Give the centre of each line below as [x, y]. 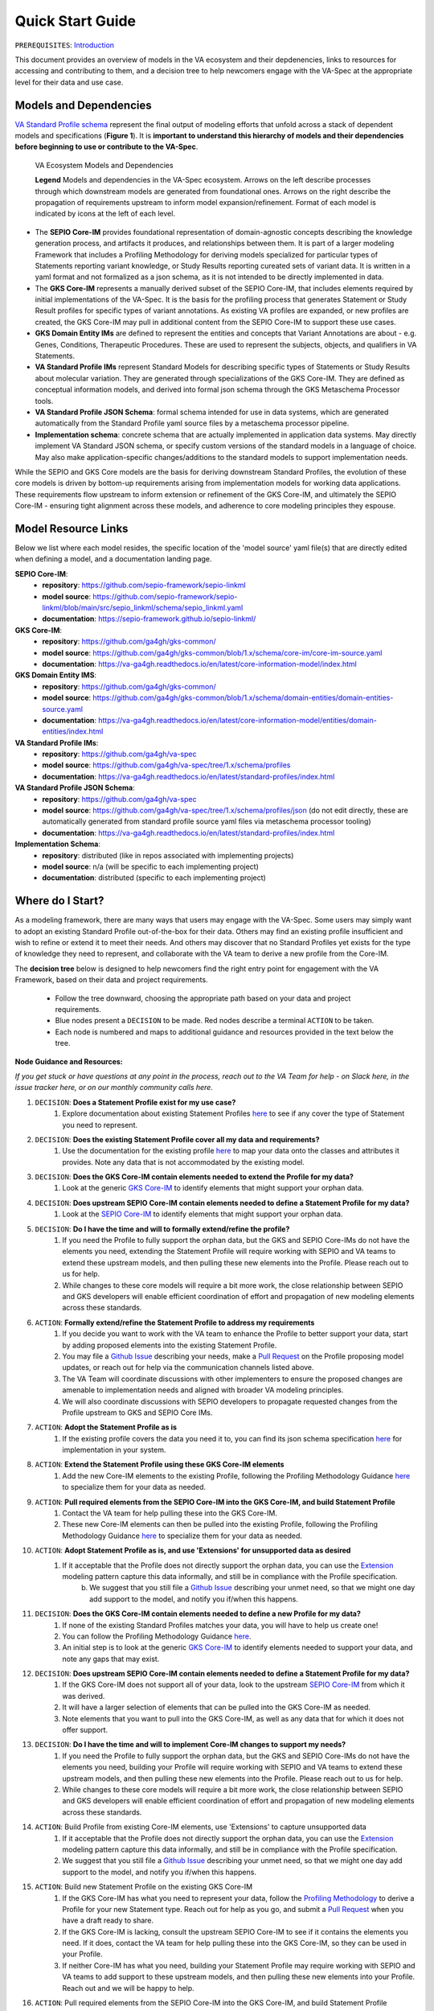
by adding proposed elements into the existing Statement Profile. [170, 1345]
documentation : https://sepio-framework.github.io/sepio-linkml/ [149, 619]
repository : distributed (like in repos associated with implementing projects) [168, 855]
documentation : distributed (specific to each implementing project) [154, 878]
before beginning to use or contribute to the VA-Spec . [106, 147]
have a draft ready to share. [108, 1921]
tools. [44, 401]
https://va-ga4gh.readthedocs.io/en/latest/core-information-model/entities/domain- [237, 720]
